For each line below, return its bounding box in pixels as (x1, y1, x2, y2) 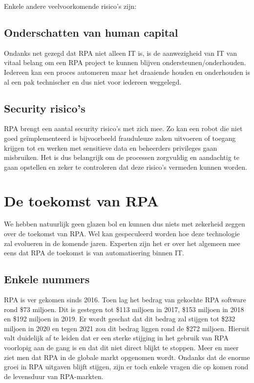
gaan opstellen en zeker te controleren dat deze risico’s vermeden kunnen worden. (4, 161, 247, 172)
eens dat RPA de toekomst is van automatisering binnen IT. (4, 248, 184, 258)
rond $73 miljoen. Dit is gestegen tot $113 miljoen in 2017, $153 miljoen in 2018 (4, 304, 244, 314)
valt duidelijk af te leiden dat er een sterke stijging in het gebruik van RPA (4, 333, 229, 343)
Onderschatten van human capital (4, 24, 178, 40)
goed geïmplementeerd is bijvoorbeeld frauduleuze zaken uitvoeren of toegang (4, 133, 236, 143)
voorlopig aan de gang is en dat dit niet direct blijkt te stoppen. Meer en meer (4, 342, 239, 353)
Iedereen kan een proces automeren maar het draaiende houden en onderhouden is (4, 67, 250, 77)
